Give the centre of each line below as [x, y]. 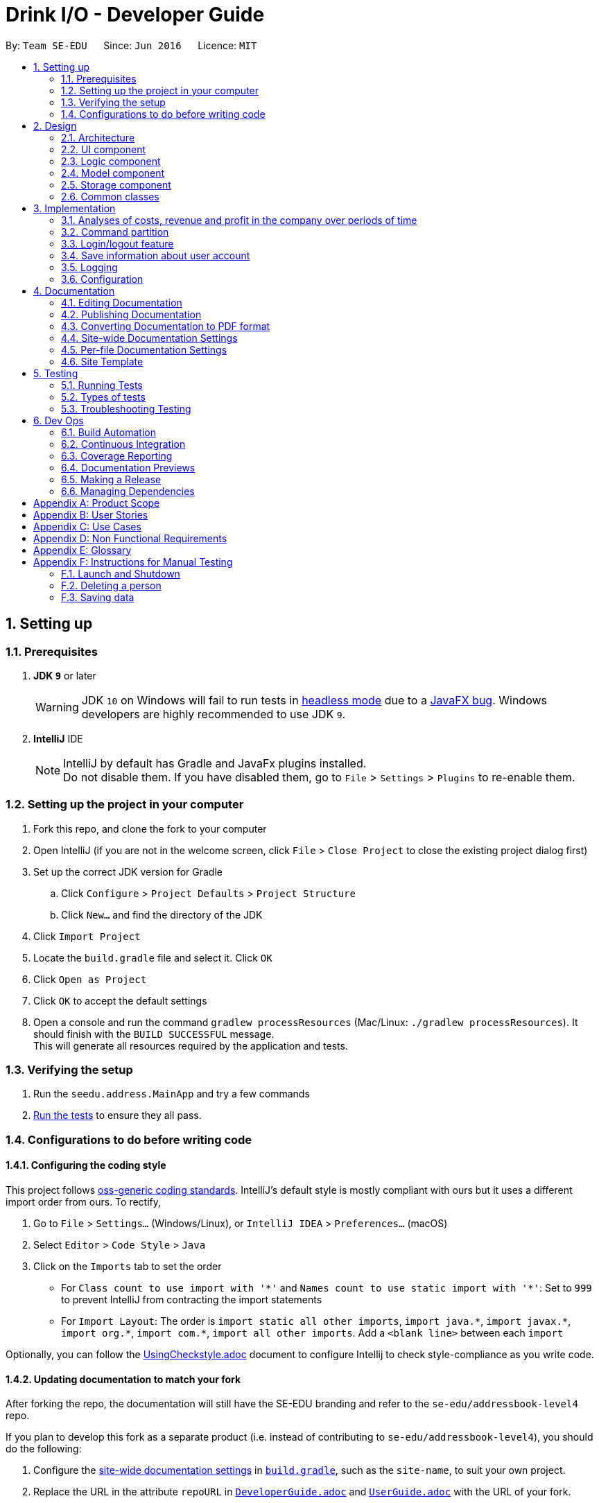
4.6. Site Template [102, 361]
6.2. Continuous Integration [123, 444]
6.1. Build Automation [108, 432]
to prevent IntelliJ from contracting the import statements [192, 1300]
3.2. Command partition [115, 232]
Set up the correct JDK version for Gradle [128, 871]
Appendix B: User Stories [91, 514]
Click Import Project [87, 936]
